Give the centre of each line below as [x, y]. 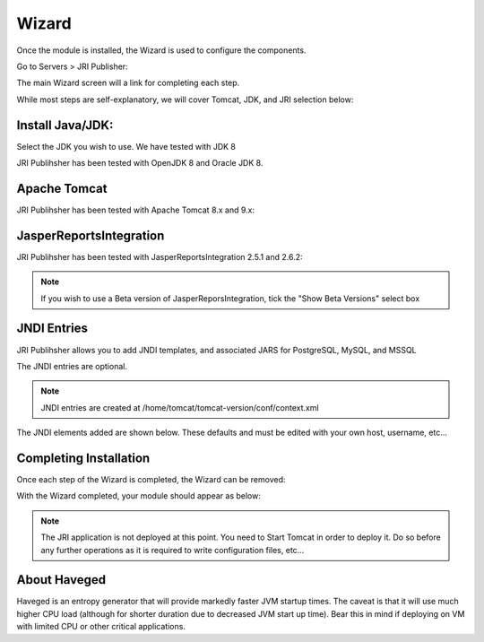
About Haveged [61, 580]
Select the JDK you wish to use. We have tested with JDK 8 [126, 146]
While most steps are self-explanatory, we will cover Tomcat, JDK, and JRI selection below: [185, 100]
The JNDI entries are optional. [72, 366]
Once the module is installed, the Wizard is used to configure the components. [161, 50]
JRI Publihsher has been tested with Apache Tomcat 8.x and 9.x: [136, 210]
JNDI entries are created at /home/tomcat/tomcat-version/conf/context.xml [180, 407]
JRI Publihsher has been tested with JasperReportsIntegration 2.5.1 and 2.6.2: [160, 256]
